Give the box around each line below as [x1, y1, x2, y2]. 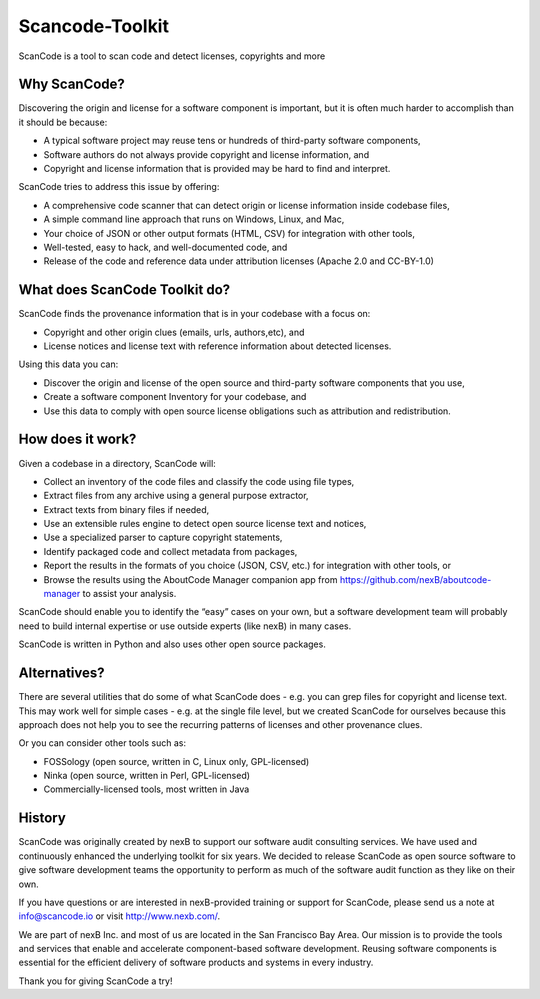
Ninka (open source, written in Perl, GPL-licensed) [43, 770, 250, 782]
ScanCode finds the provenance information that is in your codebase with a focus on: [18, 308, 371, 320]
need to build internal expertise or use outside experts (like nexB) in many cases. [18, 620, 352, 632]
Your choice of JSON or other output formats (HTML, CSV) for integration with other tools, [43, 227, 415, 239]
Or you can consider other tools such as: [18, 737, 187, 749]
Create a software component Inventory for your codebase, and [43, 391, 307, 403]
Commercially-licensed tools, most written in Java [43, 783, 250, 795]
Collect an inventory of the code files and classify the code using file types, [43, 475, 355, 487]
